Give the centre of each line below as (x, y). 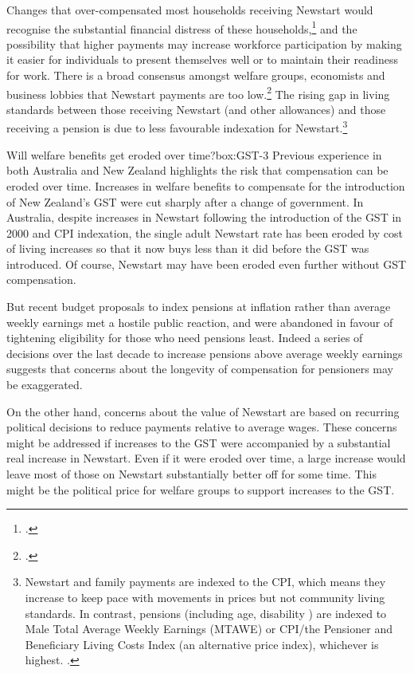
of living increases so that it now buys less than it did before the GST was (188, 248)
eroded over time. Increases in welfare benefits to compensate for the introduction (206, 185)
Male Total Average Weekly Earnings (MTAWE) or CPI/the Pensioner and (209, 629)
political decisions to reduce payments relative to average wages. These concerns (202, 427)
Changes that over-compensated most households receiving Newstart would (190, 10)
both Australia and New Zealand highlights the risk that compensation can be (197, 170)
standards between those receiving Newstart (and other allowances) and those (196, 109)
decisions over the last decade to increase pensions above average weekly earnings (205, 353)
